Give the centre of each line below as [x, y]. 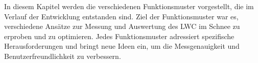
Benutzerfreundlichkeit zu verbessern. [63, 56]
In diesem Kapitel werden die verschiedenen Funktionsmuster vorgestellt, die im [129, 6]
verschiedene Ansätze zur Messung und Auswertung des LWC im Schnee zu [122, 26]
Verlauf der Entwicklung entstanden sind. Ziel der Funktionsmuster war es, [121, 16]
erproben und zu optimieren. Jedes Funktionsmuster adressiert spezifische [119, 36]
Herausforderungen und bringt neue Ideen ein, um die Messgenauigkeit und [122, 46]
